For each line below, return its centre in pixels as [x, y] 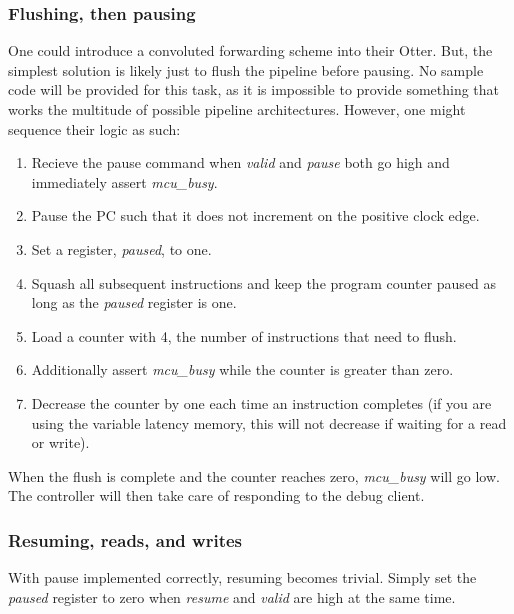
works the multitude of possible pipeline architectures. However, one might [237, 109]
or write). [60, 442]
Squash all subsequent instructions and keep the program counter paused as [264, 282]
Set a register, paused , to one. [121, 248]
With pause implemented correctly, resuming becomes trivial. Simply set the [242, 577]
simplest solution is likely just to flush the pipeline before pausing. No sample [246, 69]
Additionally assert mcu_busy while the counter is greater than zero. [242, 369]
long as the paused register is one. [134, 302]
